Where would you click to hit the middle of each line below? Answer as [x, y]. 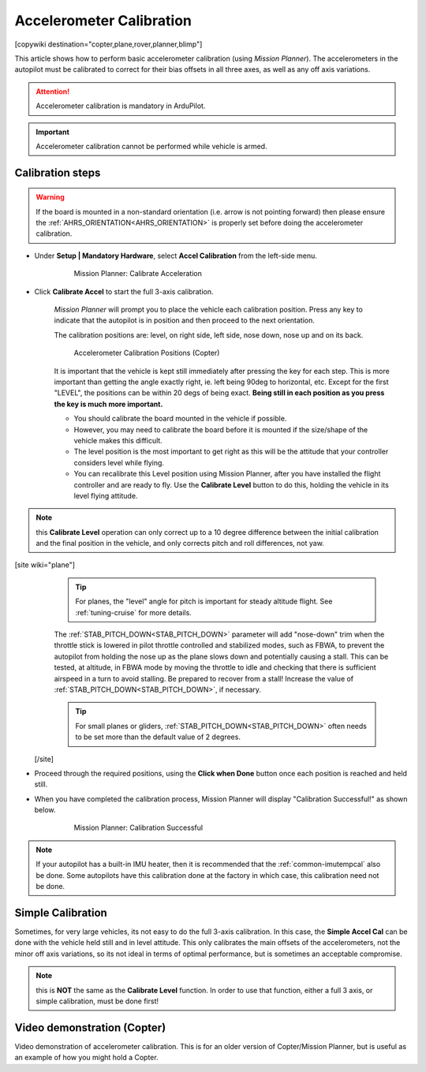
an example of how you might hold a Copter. [86, 1058]
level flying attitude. [106, 495]
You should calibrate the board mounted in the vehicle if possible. [180, 419]
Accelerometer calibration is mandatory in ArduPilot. [121, 106]
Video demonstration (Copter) [90, 1027]
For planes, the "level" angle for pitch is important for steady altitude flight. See [204, 601]
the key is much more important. [108, 404]
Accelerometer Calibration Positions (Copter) [147, 353]
